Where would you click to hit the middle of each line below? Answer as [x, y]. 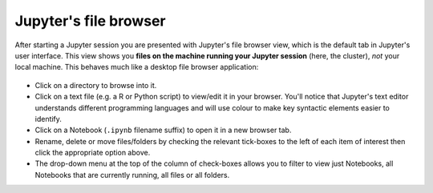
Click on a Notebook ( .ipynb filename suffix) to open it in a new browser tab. [163, 130]
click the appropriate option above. [93, 153]
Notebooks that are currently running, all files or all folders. [132, 175]
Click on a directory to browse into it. [96, 85]
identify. [48, 119]
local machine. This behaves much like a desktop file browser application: [137, 67]
